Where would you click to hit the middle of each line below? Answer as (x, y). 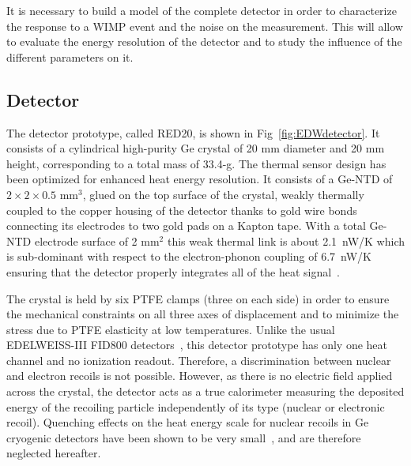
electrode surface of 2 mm (97, 241)
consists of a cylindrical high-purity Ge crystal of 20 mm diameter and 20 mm (196, 148)
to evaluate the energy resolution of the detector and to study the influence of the (204, 41)
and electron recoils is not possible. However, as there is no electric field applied (200, 376)
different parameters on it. (70, 56)
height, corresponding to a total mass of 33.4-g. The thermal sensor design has (196, 163)
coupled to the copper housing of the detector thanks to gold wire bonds (182, 210)
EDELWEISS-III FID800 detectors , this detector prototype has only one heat (197, 345)
